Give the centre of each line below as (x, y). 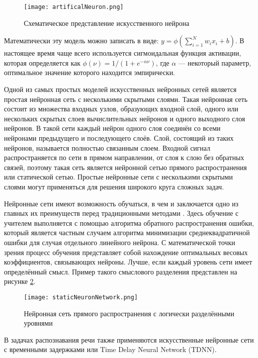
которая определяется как (42, 62)
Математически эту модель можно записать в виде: (81, 41)
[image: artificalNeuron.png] (74, 7)
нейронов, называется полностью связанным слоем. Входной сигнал (107, 147)
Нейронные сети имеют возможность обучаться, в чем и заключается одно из (121, 203)
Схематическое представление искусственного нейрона (107, 23)
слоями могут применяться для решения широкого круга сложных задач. (114, 186)
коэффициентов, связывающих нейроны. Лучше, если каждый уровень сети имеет (128, 262)
